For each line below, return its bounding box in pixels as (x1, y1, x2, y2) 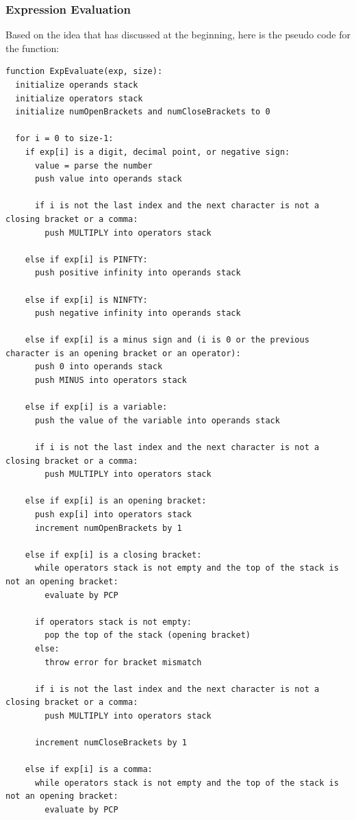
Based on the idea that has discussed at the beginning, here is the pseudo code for (5, 27, 351, 42)
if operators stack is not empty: (34, 617, 192, 627)
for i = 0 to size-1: (15, 134, 114, 144)
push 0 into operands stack (34, 362, 163, 372)
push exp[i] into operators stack (34, 510, 192, 519)
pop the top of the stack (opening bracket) (44, 630, 251, 641)
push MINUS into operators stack (34, 375, 187, 386)
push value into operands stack (34, 174, 182, 184)
